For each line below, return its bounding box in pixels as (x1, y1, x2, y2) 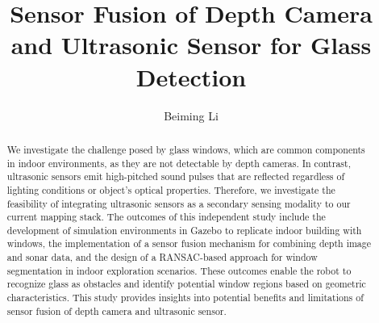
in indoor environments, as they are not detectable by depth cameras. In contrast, (6, 156, 351, 170)
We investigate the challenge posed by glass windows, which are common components (6, 142, 365, 156)
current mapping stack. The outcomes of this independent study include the (6, 210, 326, 224)
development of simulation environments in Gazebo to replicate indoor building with (6, 223, 362, 237)
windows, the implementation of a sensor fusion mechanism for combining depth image (6, 237, 372, 250)
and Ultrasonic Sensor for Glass (10, 28, 372, 61)
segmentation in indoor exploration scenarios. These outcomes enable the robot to (6, 263, 352, 277)
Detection (135, 60, 247, 93)
